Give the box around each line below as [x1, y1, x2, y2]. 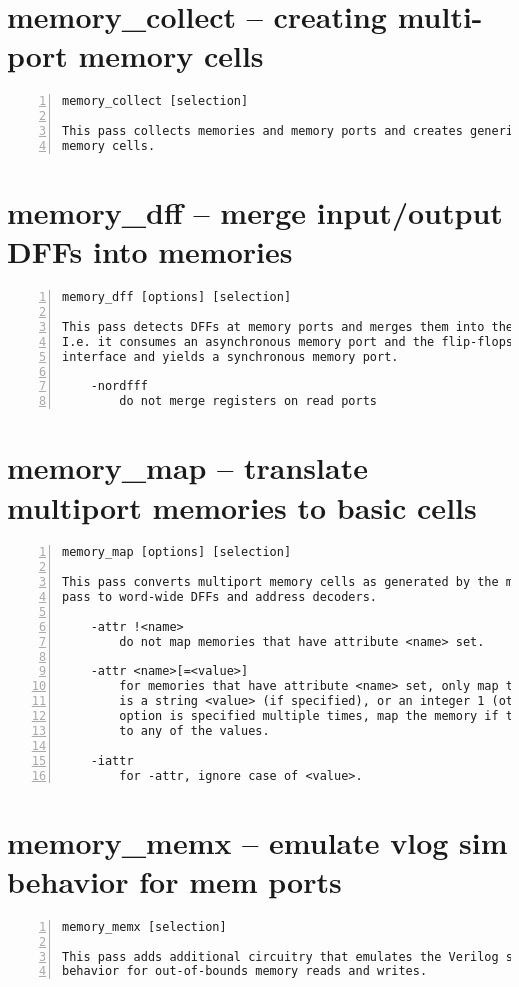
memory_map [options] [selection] [62, 545, 292, 560]
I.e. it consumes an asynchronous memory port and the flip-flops [62, 334, 514, 349]
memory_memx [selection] [62, 919, 227, 934]
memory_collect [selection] [62, 94, 249, 109]
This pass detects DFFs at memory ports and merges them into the [62, 319, 514, 334]
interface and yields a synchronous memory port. [62, 349, 399, 364]
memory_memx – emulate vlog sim [7, 821, 508, 862]
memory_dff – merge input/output [7, 192, 503, 232]
